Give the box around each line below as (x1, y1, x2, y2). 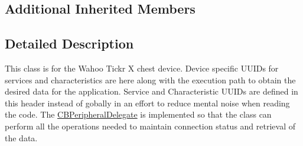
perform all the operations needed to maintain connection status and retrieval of (5, 119, 295, 132)
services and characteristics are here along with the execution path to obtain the (5, 73, 296, 86)
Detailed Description (5, 34, 134, 53)
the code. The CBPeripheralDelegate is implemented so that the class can (5, 108, 272, 121)
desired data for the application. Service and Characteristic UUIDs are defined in (5, 85, 298, 98)
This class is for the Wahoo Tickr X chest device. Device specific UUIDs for (5, 61, 279, 74)
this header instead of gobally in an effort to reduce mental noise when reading (5, 96, 290, 109)
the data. (5, 131, 38, 144)
